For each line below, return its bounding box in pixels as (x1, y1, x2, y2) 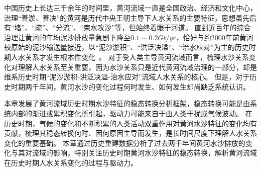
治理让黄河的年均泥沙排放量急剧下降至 (4, 32, 130, 42)
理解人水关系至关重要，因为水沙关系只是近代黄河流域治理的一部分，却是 (18, 61, 257, 72)
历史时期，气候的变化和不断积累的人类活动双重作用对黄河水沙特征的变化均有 (4, 118, 257, 128)
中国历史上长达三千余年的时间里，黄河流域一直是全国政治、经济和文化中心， (4, 3, 257, 13)
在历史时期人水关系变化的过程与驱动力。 (4, 157, 138, 167)
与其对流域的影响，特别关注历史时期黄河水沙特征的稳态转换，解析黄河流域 (11, 147, 257, 158)
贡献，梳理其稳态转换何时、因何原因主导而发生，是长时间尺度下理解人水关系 (4, 128, 257, 138)
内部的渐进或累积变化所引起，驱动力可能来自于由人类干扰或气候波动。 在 (11, 108, 252, 118)
